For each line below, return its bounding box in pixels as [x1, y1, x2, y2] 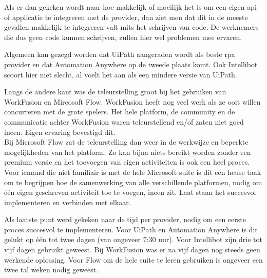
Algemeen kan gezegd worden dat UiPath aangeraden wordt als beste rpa [4, 49, 235, 59]
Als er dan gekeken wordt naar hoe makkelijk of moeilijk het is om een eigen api [4, 2, 257, 12]
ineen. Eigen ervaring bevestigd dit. [4, 126, 116, 137]
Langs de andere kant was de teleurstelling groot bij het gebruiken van [4, 86, 226, 97]
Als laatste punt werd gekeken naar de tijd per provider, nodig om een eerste [4, 214, 246, 225]
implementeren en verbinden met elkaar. [4, 196, 131, 207]
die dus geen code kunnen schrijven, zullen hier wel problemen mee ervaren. [4, 31, 242, 42]
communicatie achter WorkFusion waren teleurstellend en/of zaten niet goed [4, 116, 244, 127]
